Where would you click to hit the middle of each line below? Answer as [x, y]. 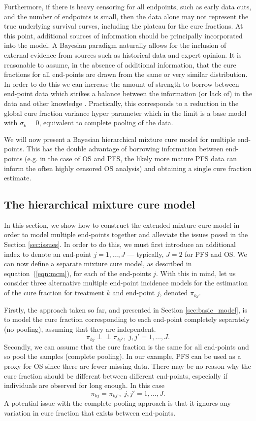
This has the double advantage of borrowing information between [125, 149]
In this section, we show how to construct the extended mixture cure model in [122, 225]
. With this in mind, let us [196, 273]
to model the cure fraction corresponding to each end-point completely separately [127, 319]
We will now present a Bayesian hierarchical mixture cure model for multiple [120, 139]
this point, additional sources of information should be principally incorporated [123, 35]
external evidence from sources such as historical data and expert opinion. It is [123, 54]
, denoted [174, 293]
